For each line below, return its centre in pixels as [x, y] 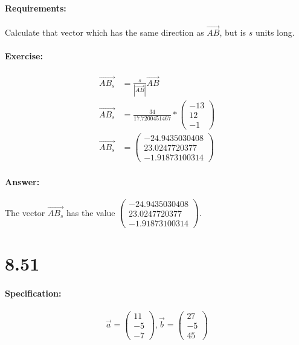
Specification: [33, 293]
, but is [233, 32]
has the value [91, 212]
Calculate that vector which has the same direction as [104, 32]
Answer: [22, 181]
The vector [25, 212]
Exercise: [24, 56]
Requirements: [36, 8]
